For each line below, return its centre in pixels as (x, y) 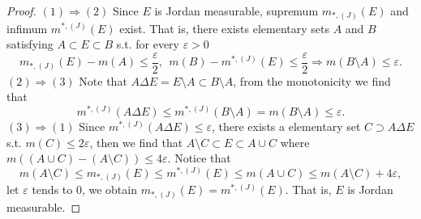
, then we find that (136, 142)
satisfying (30, 44)
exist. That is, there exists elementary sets (224, 28)
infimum (27, 28)
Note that (103, 80)
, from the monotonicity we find (312, 80)
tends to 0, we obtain (84, 190)
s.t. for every (148, 44)
